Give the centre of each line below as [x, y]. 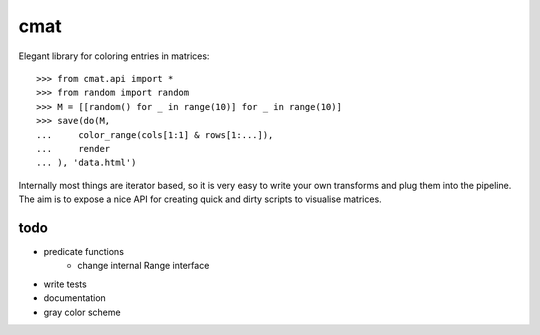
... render [73, 148]
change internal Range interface [143, 266]
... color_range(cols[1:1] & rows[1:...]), [155, 134]
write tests [65, 284]
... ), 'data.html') [86, 163]
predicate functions [84, 251]
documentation [75, 298]
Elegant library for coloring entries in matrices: [114, 56]
